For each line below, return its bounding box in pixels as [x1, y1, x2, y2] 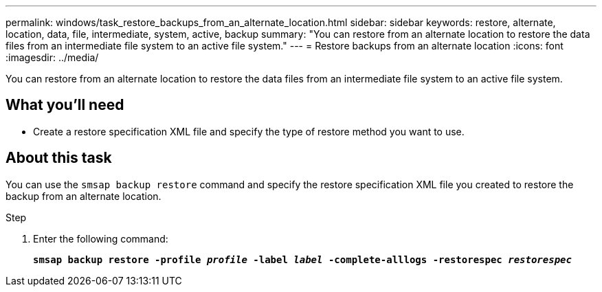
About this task [5, 149, 112, 167]
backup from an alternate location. [5, 190, 161, 202]
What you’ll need [5, 96, 124, 114]
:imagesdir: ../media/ [5, 52, 99, 63]
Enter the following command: [33, 232, 168, 245]
